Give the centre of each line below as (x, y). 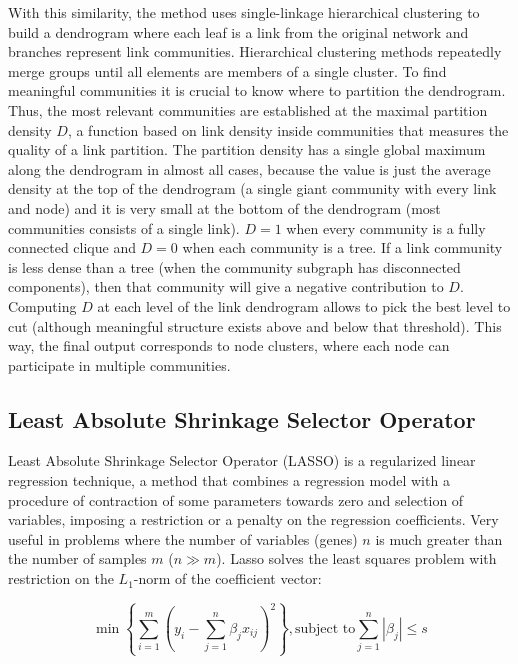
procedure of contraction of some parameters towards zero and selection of (236, 499)
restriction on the (61, 578)
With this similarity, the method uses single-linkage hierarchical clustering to (244, 12)
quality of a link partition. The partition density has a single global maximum (247, 149)
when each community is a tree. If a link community (342, 247)
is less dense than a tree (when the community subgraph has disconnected (234, 266)
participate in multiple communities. (119, 364)
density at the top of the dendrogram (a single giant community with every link (252, 188)
